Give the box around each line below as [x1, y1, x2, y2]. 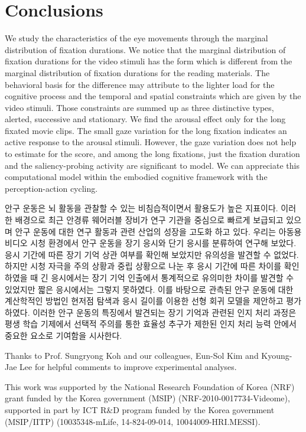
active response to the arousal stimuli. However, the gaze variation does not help [5, 136, 297, 148]
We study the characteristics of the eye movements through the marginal [5, 32, 268, 44]
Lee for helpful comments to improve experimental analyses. [19, 361, 237, 373]
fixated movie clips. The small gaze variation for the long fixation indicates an [5, 124, 287, 136]
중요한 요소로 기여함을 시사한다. [5, 329, 122, 341]
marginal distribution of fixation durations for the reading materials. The [5, 66, 270, 78]
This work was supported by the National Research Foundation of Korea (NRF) [5, 380, 295, 392]
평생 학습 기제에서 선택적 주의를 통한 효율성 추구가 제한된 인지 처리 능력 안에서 [5, 318, 297, 330]
